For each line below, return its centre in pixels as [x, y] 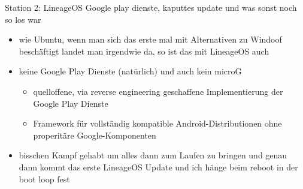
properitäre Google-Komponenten [95, 135]
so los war [23, 19]
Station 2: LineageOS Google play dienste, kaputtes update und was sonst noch [151, 7]
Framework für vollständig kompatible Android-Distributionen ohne [157, 123]
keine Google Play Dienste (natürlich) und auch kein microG [130, 71]
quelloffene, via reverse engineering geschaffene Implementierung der [158, 91]
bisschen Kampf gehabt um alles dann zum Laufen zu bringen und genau [153, 155]
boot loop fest [44, 178]
